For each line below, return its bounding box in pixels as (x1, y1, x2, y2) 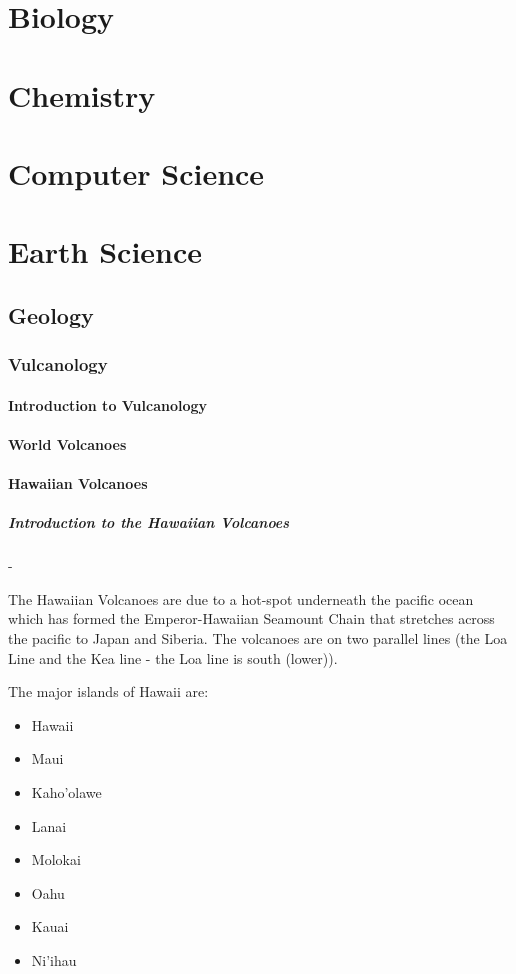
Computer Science (8, 152, 265, 193)
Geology (8, 299, 94, 330)
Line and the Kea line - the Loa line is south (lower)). (8, 647, 338, 668)
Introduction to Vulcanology (8, 394, 208, 415)
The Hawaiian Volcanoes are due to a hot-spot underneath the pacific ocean (8, 588, 474, 609)
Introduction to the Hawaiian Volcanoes (8, 512, 290, 533)
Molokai (31, 849, 81, 870)
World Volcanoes (8, 433, 127, 454)
